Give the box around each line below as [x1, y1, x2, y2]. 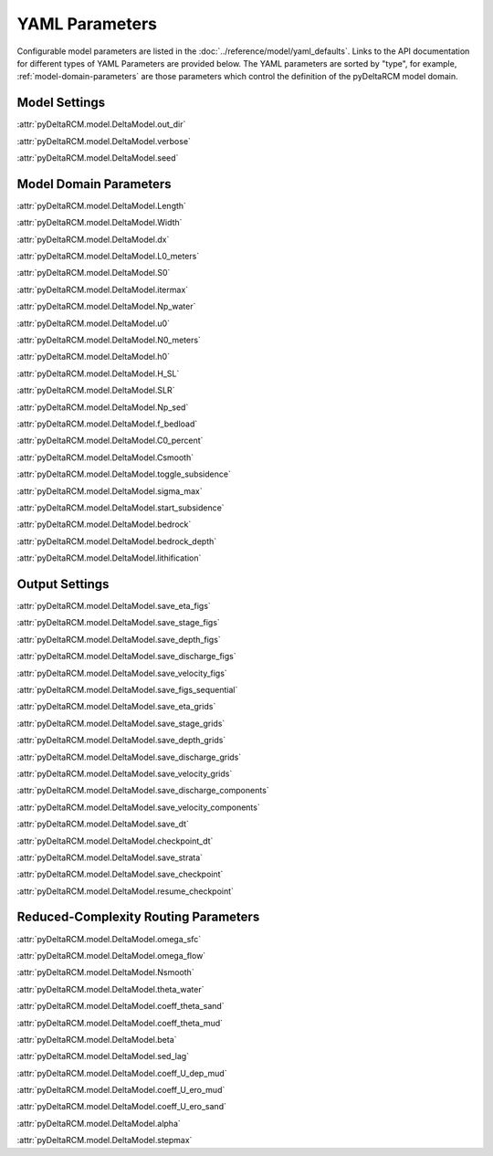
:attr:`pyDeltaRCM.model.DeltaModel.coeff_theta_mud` [16, 1017, 224, 1028]
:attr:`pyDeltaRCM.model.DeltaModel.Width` [16, 217, 183, 228]
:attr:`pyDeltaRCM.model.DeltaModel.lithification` [16, 552, 202, 563]
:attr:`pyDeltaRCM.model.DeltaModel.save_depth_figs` [16, 634, 221, 645]
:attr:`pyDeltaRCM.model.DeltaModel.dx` [16, 234, 170, 245]
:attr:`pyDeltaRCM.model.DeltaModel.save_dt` [16, 818, 189, 830]
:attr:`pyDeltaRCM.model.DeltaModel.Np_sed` [16, 402, 189, 413]
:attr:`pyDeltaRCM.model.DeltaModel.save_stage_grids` [16, 718, 226, 729]
